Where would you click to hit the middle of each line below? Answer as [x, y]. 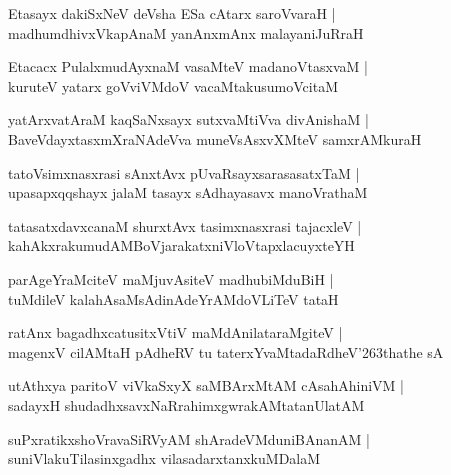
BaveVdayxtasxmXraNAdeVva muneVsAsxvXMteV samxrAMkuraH [215, 138]
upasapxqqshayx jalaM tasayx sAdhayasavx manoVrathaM [188, 192]
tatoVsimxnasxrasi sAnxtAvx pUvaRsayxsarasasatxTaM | [184, 172]
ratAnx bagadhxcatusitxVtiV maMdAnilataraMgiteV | [175, 332]
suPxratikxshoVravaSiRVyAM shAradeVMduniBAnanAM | [189, 438]
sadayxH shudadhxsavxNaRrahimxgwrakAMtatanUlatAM [186, 404]
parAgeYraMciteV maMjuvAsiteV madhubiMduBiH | [171, 278]
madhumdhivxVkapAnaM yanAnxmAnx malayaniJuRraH [186, 32]
